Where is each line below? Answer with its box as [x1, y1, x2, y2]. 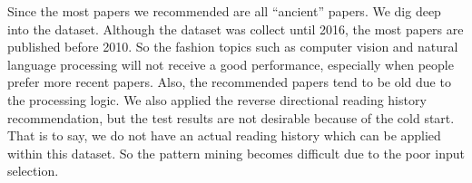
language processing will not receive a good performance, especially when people [7, 54, 454, 73]
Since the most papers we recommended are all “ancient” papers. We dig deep [7, 2, 441, 20]
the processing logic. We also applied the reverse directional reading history [7, 90, 427, 109]
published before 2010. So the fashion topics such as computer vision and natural [7, 37, 458, 56]
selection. [7, 161, 59, 180]
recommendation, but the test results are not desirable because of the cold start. [7, 108, 455, 127]
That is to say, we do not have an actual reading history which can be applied [7, 126, 441, 145]
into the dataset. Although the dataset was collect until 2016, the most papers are [7, 19, 464, 38]
